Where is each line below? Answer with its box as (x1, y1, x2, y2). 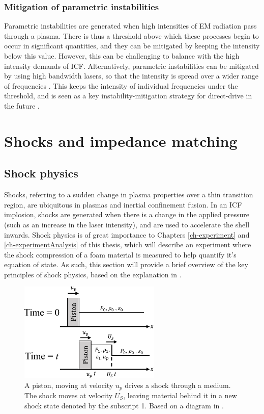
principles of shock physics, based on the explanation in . (4, 269, 182, 279)
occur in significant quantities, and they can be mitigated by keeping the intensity (4, 40, 260, 51)
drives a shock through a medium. (125, 379, 231, 390)
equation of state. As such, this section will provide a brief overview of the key (4, 259, 248, 270)
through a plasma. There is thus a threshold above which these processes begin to (4, 30, 259, 41)
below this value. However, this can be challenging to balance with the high (4, 50, 240, 61)
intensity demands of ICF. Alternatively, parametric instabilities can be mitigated (4, 60, 259, 71)
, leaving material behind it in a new (123, 390, 237, 400)
